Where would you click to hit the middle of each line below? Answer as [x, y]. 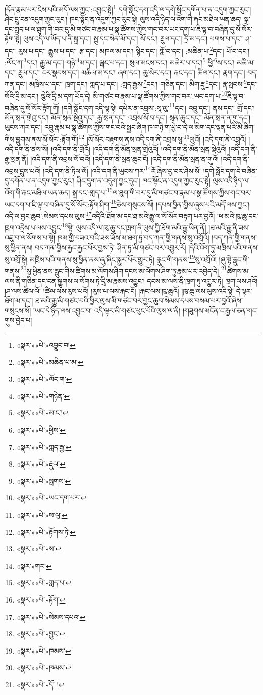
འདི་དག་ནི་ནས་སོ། [27, 149]
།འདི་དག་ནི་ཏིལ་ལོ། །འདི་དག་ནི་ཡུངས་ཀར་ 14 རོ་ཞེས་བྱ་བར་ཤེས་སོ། [122, 170]
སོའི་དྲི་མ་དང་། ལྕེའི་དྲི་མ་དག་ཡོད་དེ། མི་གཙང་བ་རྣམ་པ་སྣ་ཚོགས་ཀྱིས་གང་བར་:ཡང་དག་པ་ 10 [116, 95]
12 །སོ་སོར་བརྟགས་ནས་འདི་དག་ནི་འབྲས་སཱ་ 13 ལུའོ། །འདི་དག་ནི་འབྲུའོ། [162, 138]
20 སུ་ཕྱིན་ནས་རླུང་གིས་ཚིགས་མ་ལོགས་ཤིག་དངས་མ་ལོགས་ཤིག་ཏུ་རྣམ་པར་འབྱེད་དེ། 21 [124, 270]
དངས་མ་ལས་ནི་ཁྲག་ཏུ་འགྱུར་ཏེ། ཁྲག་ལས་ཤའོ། [202, 281]
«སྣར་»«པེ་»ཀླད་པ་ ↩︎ [44, 583]
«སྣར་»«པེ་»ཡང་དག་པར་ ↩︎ [51, 498]
